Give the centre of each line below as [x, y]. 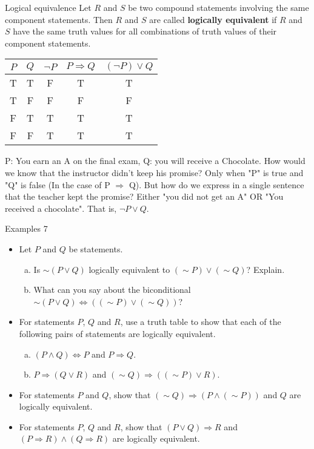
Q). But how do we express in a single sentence [216, 184]
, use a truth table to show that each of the [201, 322]
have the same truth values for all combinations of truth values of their [145, 31]
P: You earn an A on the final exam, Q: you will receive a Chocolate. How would [155, 161]
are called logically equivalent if [213, 19]
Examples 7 [26, 228]
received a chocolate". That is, [61, 208]
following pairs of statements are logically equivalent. [117, 333]
